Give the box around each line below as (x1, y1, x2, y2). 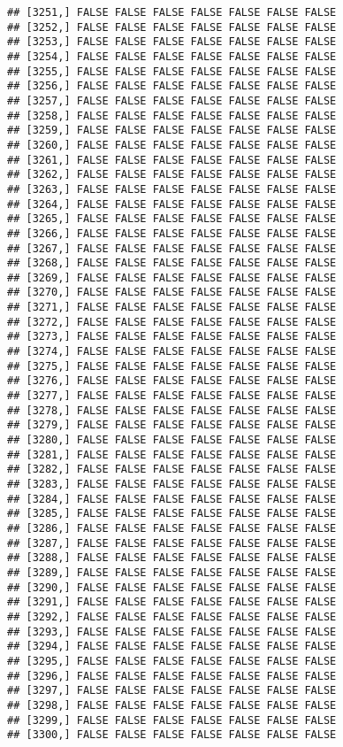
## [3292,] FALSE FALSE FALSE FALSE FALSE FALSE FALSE (7, 610, 337, 623)
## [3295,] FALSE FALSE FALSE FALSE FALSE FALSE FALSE (7, 654, 337, 667)
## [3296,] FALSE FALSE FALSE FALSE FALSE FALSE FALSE (7, 669, 337, 682)
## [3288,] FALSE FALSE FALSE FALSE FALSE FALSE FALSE (7, 551, 337, 565)
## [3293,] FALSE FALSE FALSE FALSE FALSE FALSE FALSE (7, 625, 337, 638)
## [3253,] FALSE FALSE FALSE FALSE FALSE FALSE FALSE (7, 35, 337, 49)
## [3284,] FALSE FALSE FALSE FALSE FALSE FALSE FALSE (7, 492, 337, 505)
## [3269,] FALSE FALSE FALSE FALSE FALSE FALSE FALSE (7, 271, 337, 284)
